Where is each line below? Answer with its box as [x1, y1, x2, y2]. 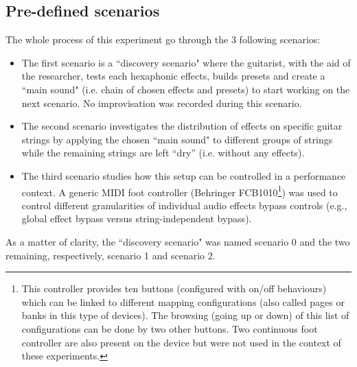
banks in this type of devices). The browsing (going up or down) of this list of [21, 308, 349, 322]
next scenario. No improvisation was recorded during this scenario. [21, 95, 302, 110]
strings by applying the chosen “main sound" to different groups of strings [21, 132, 333, 146]
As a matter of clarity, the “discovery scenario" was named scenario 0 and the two [5, 234, 350, 248]
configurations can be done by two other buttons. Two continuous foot [21, 321, 318, 335]
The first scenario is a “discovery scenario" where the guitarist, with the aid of [21, 55, 351, 69]
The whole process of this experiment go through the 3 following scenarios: [5, 32, 321, 47]
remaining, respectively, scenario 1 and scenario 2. [5, 248, 216, 262]
